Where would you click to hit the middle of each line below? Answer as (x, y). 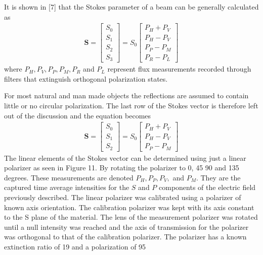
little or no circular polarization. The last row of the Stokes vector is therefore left (131, 105)
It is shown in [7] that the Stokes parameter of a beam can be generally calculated (131, 7)
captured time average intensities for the (67, 187)
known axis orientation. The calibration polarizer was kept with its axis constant (129, 207)
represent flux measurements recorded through (179, 69)
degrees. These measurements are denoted (69, 177)
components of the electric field (207, 187)
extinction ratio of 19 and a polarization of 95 (75, 246)
